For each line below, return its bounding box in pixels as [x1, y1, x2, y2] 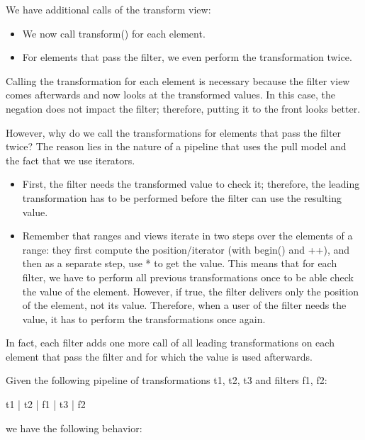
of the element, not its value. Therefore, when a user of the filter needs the [22, 298, 347, 312]
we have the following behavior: [6, 420, 142, 435]
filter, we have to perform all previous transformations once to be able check [22, 269, 354, 284]
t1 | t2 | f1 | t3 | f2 [6, 397, 86, 412]
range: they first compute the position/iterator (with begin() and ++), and [22, 242, 349, 256]
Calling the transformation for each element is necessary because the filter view [6, 73, 350, 88]
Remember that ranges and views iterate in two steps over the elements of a [22, 228, 353, 243]
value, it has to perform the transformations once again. [22, 311, 266, 326]
